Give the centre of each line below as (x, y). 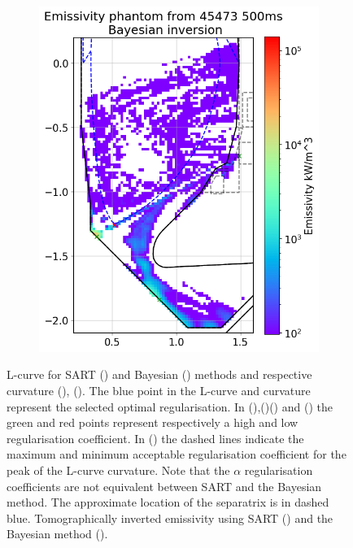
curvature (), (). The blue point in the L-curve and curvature (159, 390)
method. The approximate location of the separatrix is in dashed (168, 502)
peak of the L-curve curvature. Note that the (118, 470)
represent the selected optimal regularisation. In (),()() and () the (170, 406)
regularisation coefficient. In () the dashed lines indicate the (155, 438)
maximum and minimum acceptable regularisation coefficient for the (176, 454)
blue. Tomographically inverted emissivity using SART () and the (170, 518)
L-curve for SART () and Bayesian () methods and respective (159, 374)
